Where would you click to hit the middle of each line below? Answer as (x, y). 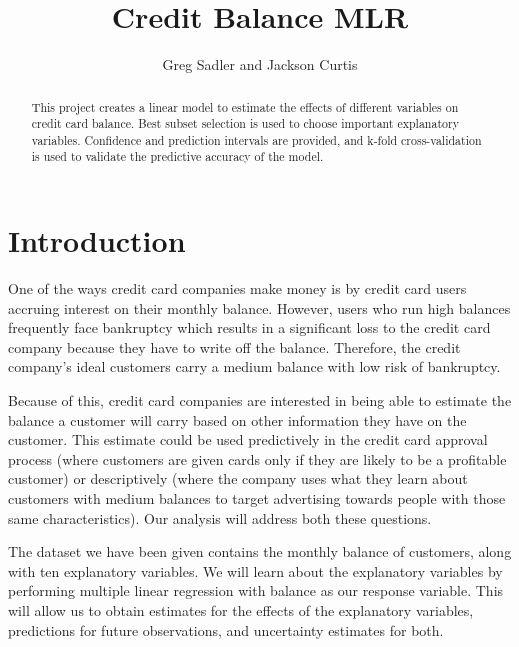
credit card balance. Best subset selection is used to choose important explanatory (245, 123)
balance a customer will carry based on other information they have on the (237, 419)
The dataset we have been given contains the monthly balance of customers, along (260, 551)
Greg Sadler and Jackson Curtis (260, 64)
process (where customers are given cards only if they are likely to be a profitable (257, 458)
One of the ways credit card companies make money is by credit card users (237, 288)
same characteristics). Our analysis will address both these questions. (220, 517)
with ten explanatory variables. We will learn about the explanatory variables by (255, 570)
